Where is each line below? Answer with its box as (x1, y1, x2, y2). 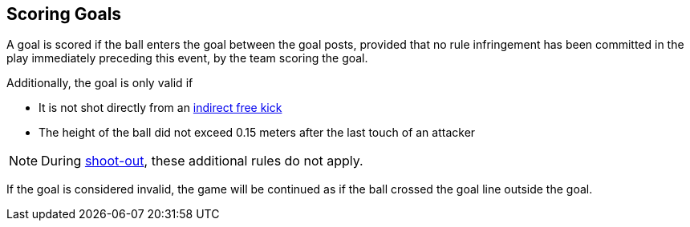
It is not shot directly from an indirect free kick (39, 101, 282, 115)
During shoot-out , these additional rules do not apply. (41, 153, 363, 169)
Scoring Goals (6, 4, 122, 24)
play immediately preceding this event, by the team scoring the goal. (6, 51, 368, 66)
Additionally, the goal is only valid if (6, 76, 193, 90)
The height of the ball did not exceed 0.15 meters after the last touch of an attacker (39, 125, 476, 140)
